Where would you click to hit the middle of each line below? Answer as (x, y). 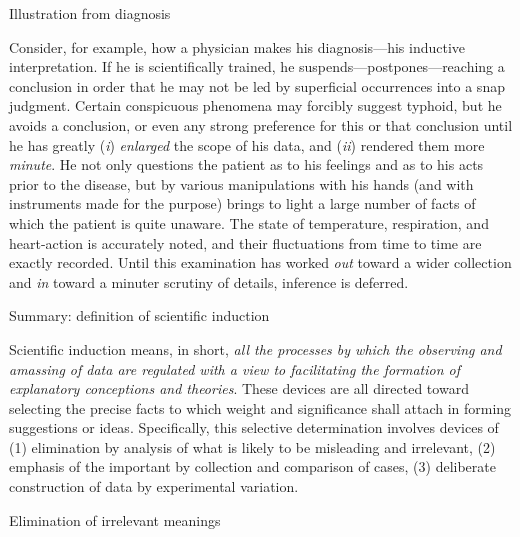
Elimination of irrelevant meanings (115, 519)
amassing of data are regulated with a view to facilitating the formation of (235, 368)
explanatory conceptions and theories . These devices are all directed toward (239, 388)
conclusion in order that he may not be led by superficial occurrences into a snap (257, 85)
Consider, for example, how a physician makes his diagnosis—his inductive (237, 46)
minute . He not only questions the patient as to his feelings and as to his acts (246, 164)
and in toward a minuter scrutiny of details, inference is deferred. (209, 281)
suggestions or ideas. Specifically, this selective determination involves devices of (254, 427)
